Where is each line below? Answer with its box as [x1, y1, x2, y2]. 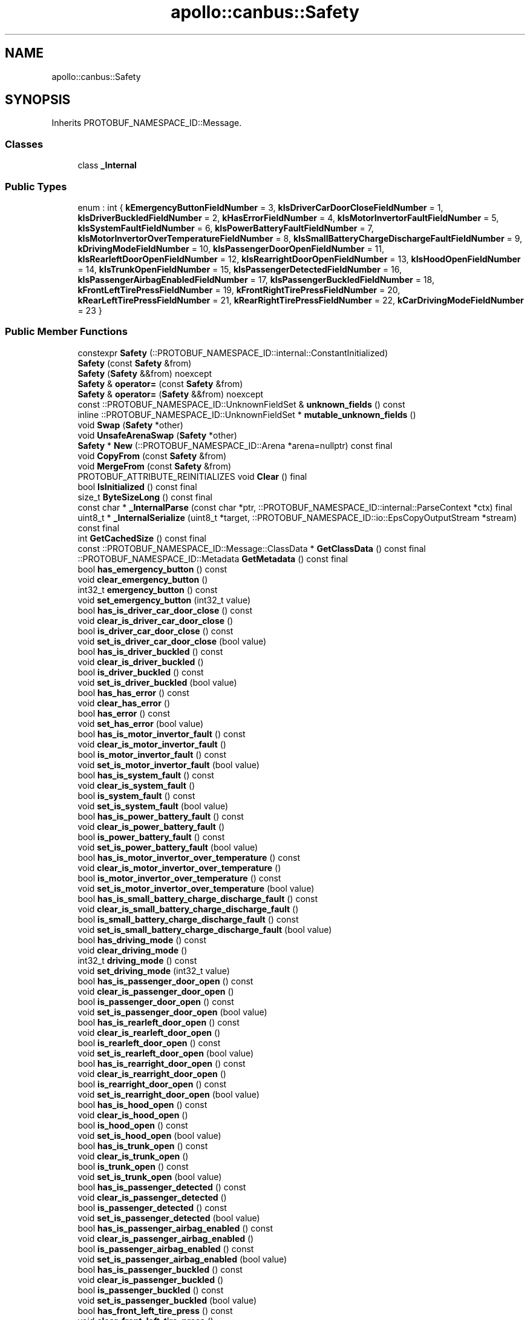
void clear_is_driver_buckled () [77, 656, 204, 667]
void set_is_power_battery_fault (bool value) [77, 841, 258, 852]
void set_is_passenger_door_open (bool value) [77, 1006, 267, 1017]
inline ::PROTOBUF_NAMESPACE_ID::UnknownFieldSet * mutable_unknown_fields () [77, 409, 416, 420]
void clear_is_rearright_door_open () [77, 1068, 226, 1079]
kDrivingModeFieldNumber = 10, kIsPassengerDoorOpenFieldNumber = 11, [77, 243, 384, 254]
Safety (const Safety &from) [77, 357, 192, 368]
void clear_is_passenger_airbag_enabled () [77, 1233, 254, 1244]
